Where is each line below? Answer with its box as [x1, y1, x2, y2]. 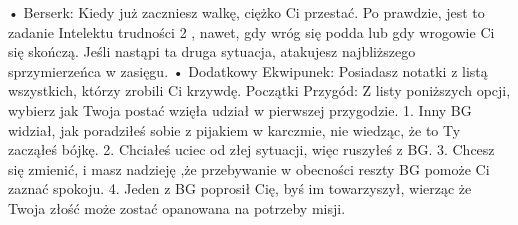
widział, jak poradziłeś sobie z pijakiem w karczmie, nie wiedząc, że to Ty [8, 119, 461, 140]
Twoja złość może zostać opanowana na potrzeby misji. [8, 197, 346, 218]
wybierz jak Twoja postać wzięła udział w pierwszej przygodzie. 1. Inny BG [8, 99, 472, 120]
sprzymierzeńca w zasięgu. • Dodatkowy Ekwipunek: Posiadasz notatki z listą [8, 60, 488, 81]
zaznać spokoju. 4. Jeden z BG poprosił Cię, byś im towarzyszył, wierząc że [8, 178, 472, 199]
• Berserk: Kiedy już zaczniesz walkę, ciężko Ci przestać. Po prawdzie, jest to [8, 2, 485, 22]
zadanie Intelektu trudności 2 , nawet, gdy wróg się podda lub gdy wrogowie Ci [8, 21, 495, 42]
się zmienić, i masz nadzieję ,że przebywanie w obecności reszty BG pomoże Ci [8, 158, 490, 179]
